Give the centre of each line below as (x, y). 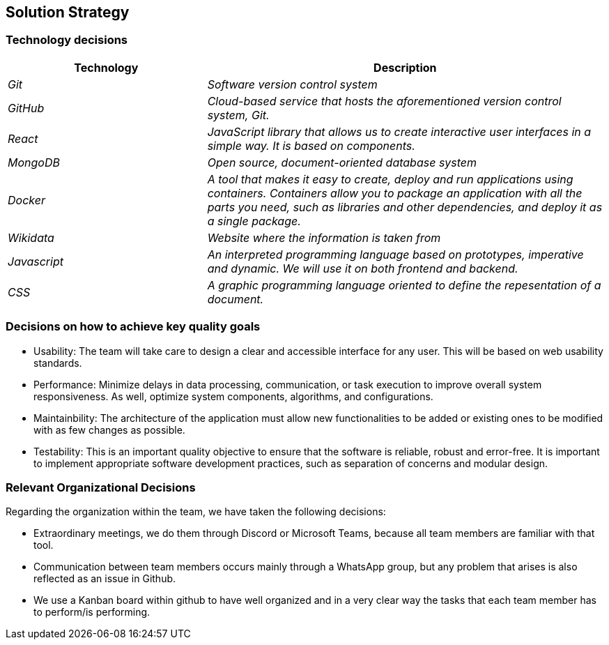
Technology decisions (67, 40)
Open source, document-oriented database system (342, 162)
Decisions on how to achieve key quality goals (133, 327)
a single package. (254, 221)
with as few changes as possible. (109, 430)
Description (405, 67)
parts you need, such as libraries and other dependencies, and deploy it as (405, 207)
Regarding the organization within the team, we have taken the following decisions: (196, 512)
